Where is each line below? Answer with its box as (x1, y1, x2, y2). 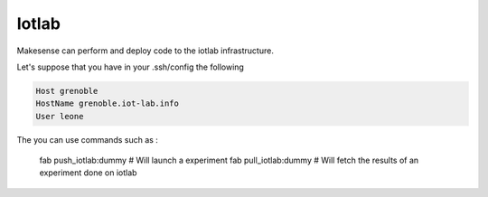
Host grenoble (35, 86, 99, 96)
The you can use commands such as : (16, 134, 158, 145)
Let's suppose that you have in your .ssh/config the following (16, 61, 244, 72)
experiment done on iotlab (39, 167, 137, 178)
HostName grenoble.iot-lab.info (35, 98, 180, 108)
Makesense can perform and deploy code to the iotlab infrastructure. (16, 45, 275, 56)
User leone (35, 111, 84, 121)
